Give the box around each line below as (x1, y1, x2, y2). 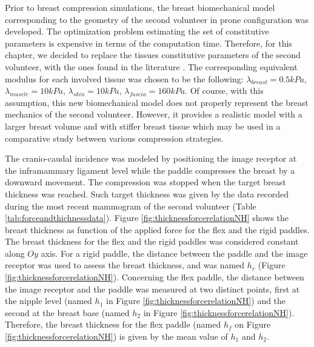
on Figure (235, 318, 271, 331)
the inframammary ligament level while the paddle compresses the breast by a (5, 164, 295, 176)
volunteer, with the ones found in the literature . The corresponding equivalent (5, 60, 298, 73)
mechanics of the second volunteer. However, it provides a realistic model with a (5, 108, 302, 121)
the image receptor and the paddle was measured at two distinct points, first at (5, 282, 300, 295)
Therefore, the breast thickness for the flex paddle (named (5, 318, 221, 331)
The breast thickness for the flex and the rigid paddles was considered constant (5, 235, 299, 248)
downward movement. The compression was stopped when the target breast (5, 176, 286, 188)
